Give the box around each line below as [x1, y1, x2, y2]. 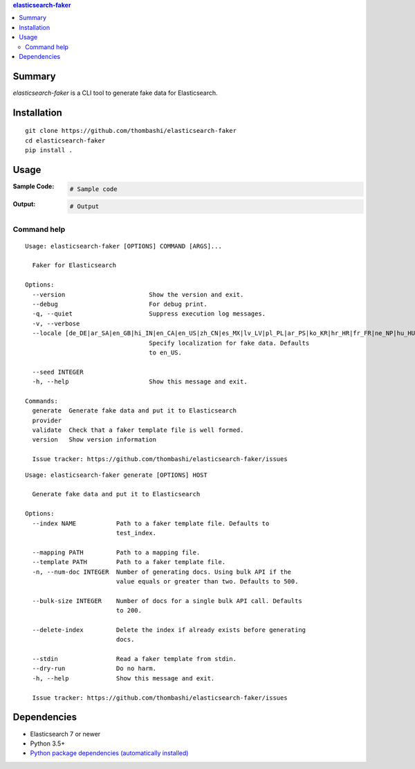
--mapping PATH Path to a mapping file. [32, 548, 201, 557]
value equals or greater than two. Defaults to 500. [116, 577, 299, 585]
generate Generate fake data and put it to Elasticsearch [32, 407, 237, 415]
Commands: [25, 397, 58, 405]
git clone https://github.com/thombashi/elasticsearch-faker [25, 127, 237, 135]
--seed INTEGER [32, 368, 84, 376]
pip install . [25, 146, 73, 154]
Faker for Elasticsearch [32, 262, 117, 269]
